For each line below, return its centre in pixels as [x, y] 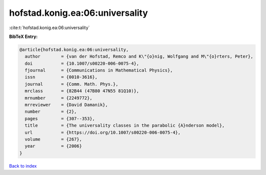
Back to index [23, 166]
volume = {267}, [53, 139]
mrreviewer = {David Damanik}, [66, 105]
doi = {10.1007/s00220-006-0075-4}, [82, 63]
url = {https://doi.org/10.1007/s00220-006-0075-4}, [103, 132]
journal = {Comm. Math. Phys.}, [71, 84]
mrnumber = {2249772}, [59, 98]
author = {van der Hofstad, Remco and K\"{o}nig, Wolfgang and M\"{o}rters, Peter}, [139, 56]
